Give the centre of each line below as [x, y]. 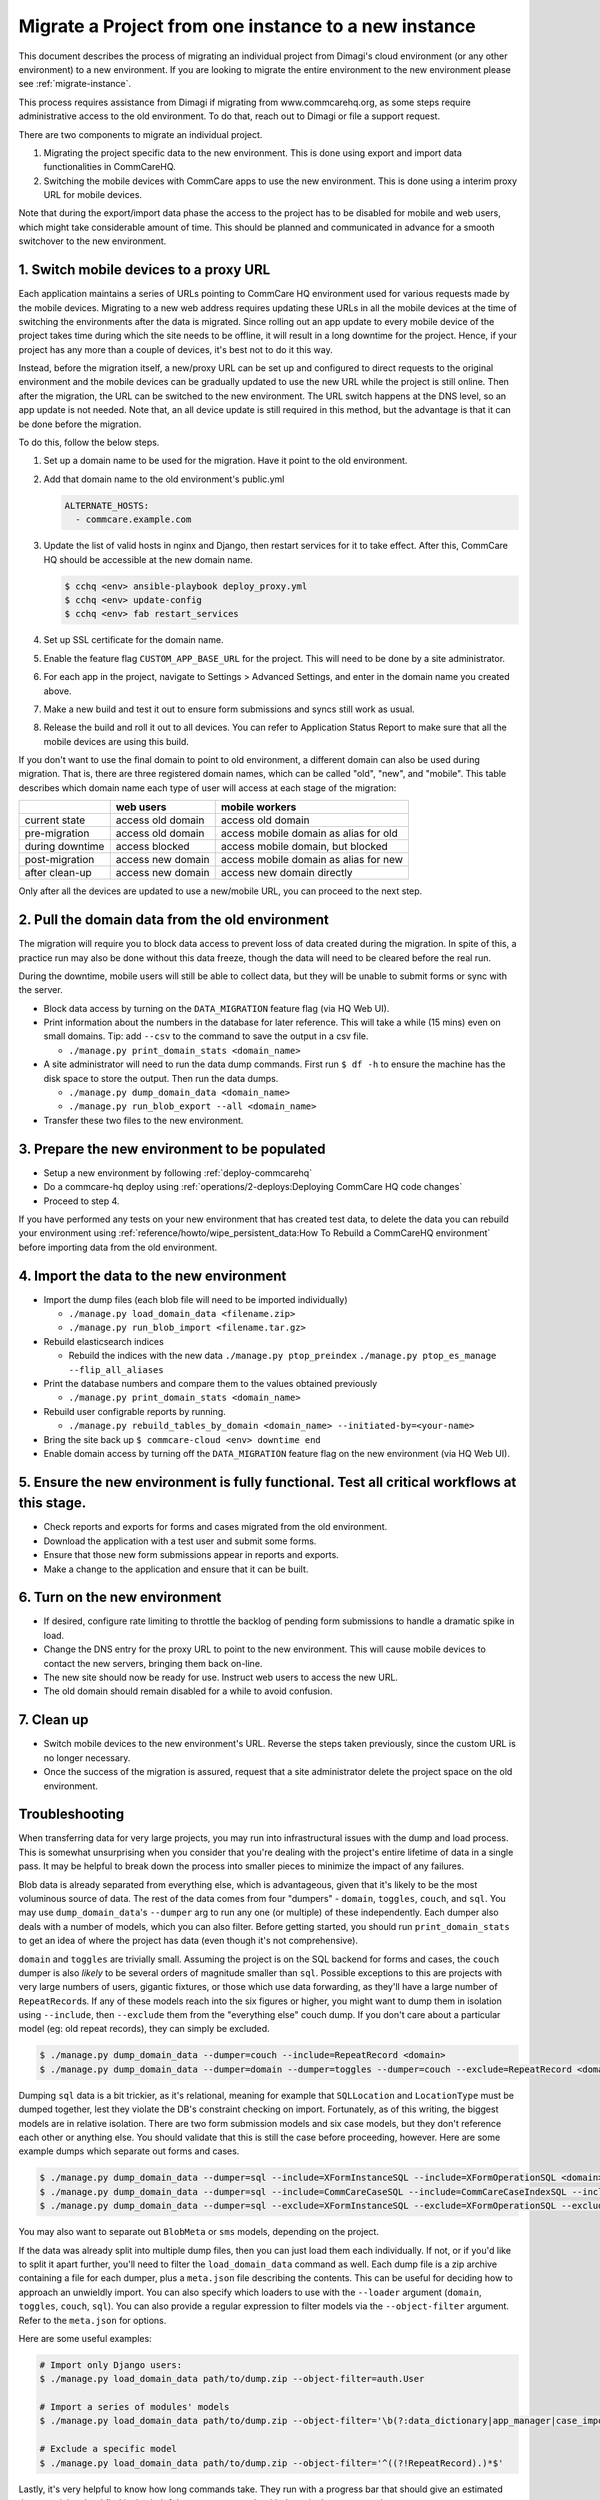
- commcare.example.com [133, 519]
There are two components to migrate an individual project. [140, 134]
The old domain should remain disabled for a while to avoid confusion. [188, 1691]
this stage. [52, 1503]
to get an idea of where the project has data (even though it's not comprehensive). [188, 1941]
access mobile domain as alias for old [309, 833]
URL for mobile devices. [93, 195]
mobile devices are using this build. [116, 741]
